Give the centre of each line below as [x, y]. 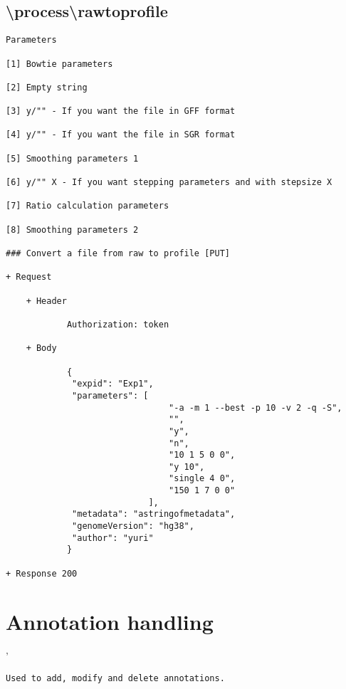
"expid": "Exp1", [113, 384]
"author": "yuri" [113, 538]
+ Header [46, 301]
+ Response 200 [42, 573]
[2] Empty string [47, 87]
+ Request [29, 277]
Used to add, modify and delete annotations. [115, 679]
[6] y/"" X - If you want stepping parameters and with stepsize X [169, 183]
